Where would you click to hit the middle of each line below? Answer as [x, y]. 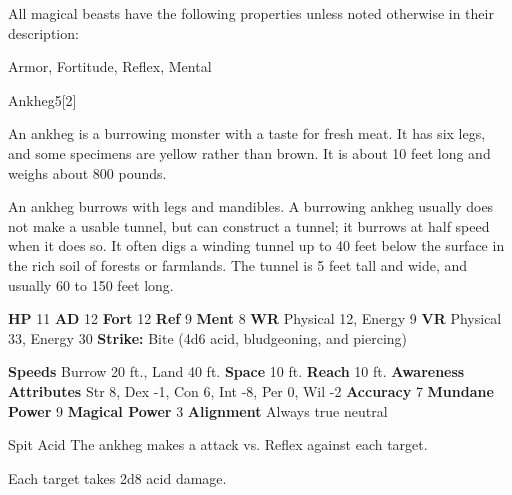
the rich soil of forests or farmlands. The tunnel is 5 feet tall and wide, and [238, 264]
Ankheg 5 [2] [42, 99]
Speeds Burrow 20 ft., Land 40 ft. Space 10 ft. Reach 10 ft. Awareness [236, 371]
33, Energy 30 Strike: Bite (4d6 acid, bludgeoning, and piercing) [208, 337]
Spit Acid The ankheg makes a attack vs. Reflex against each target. [218, 444]
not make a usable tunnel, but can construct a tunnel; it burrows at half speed [249, 225]
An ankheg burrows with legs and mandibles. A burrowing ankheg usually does [251, 206]
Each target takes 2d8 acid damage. [117, 477]
